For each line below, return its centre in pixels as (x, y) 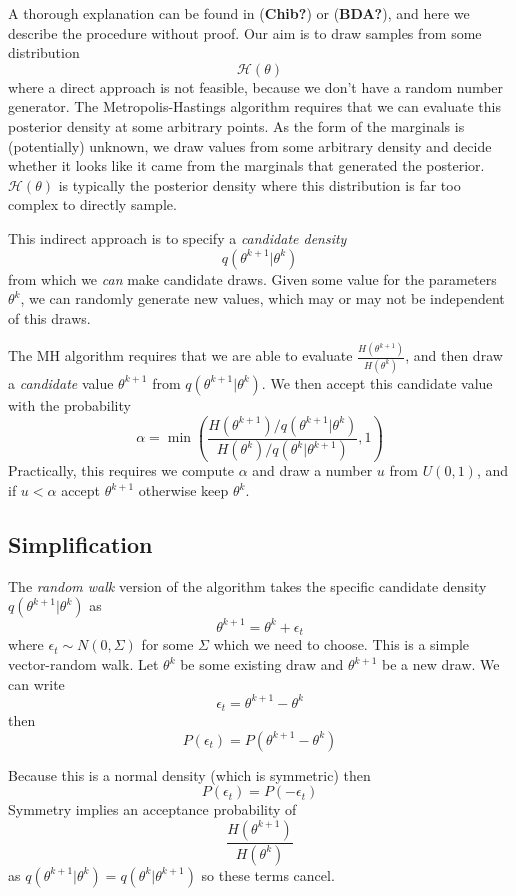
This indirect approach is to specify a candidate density (177, 237)
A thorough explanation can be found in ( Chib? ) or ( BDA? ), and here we (239, 13)
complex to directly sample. (92, 204)
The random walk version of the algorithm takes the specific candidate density (247, 585)
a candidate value (61, 382)
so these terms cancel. (268, 874)
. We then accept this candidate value (377, 382)
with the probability (69, 404)
